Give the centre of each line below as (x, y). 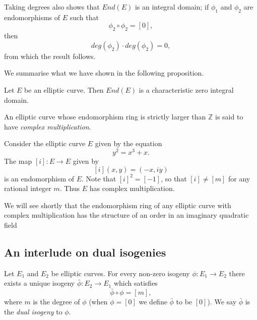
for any (239, 178)
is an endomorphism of (39, 178)
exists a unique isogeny (40, 283)
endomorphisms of (32, 17)
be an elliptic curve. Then (64, 89)
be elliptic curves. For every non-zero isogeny (120, 273)
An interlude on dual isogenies (85, 252)
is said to (229, 117)
